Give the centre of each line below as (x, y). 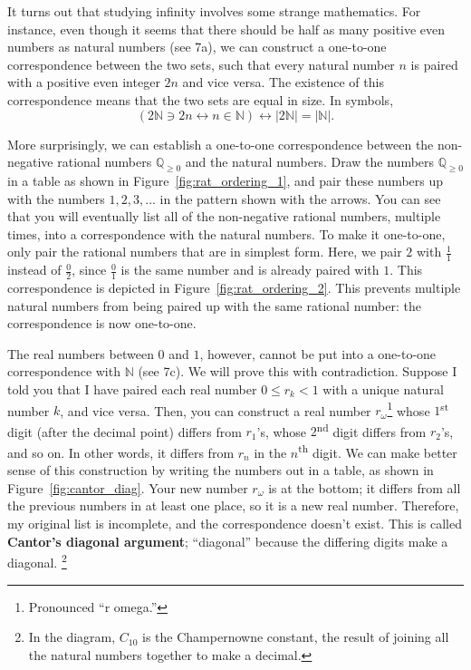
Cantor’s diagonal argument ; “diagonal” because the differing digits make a (228, 541)
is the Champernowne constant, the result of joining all (296, 637)
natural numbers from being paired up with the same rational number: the (214, 305)
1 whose (409, 409)
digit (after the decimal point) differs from (125, 431)
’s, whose (282, 431)
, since (89, 270)
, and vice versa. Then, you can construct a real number (216, 410)
